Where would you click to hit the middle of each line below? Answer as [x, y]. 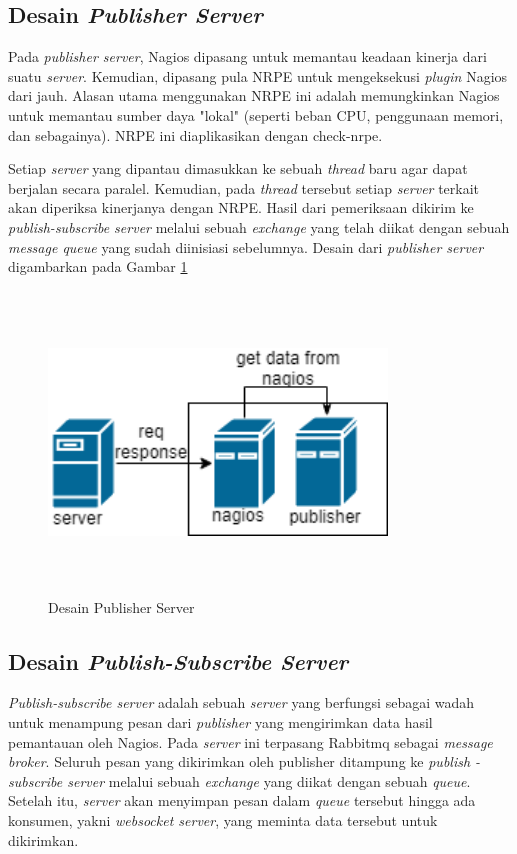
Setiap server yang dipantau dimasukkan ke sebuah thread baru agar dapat [238, 168]
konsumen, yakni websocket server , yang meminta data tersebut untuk [223, 820]
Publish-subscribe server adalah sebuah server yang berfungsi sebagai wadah [241, 702]
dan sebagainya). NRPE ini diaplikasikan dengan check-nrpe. [195, 134]
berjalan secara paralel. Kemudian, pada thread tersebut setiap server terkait [244, 187]
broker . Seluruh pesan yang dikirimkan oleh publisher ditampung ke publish [239, 761]
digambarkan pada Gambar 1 [98, 266]
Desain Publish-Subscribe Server [178, 660]
